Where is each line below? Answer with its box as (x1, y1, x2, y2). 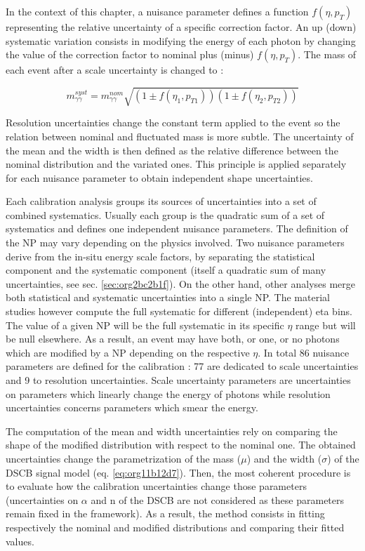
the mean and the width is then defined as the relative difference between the (6, 142, 338, 157)
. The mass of (298, 47, 357, 62)
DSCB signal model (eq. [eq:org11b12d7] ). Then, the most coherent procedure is (6, 465, 351, 479)
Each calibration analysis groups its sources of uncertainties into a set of (6, 194, 317, 208)
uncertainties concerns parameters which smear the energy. (6, 400, 258, 415)
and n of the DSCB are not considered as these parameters (91, 492, 345, 507)
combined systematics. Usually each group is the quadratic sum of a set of (6, 207, 325, 222)
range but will (296, 317, 356, 332)
